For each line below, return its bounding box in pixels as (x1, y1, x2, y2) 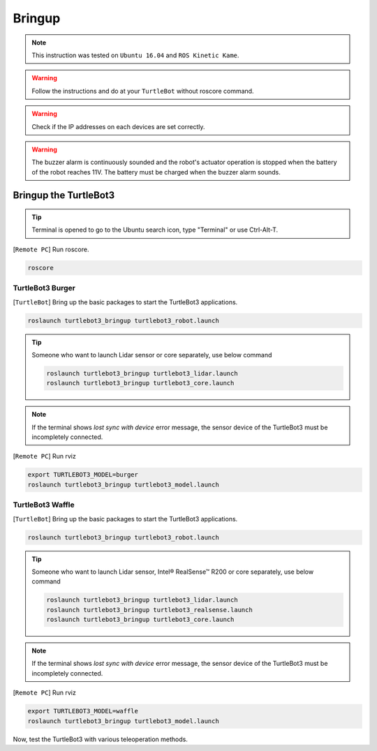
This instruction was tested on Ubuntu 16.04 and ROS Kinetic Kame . (31, 51, 239, 59)
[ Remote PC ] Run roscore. (13, 245, 89, 253)
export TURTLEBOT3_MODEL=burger (27, 471, 139, 479)
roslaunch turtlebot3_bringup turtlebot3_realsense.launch (46, 606, 253, 614)
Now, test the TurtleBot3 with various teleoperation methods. (13, 735, 188, 743)
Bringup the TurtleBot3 (13, 189, 115, 202)
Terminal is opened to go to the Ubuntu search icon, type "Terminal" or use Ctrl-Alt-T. (31, 225, 279, 234)
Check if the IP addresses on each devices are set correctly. (31, 122, 205, 131)
